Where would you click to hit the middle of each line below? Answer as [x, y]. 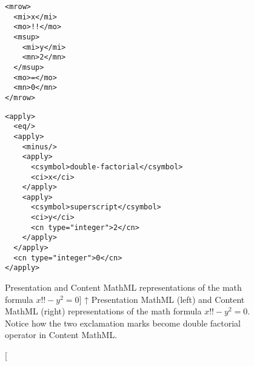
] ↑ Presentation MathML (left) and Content [162, 299]
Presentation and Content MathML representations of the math [123, 287]
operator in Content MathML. [61, 335]
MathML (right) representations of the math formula [103, 311]
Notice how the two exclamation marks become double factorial [123, 323]
